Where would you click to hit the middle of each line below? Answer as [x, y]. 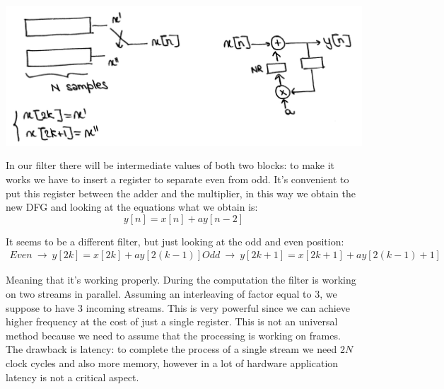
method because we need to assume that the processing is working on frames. [173, 335]
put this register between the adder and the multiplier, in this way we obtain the [181, 193]
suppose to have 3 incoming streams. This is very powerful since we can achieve [178, 307]
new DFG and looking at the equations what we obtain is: [132, 207]
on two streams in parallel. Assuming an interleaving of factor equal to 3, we [171, 294]
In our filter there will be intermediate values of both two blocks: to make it [170, 165]
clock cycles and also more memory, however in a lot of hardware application [172, 363]
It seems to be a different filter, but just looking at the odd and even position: [175, 241]
